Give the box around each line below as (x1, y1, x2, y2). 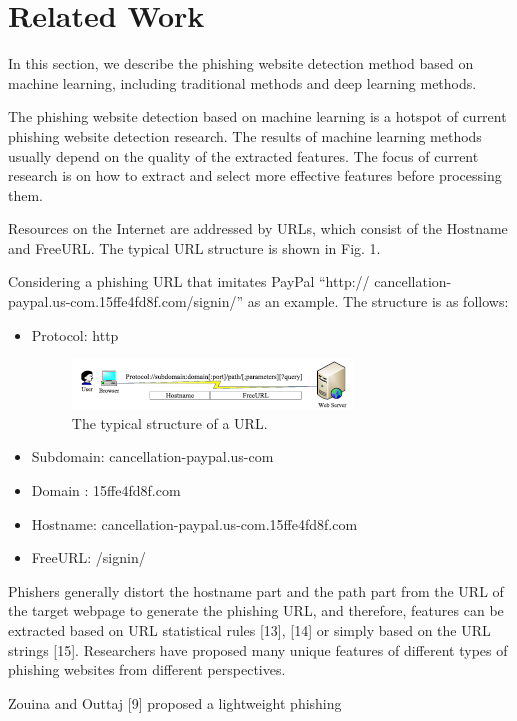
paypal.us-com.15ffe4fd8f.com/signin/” (8, 291, 244, 312)
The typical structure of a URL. (71, 412, 268, 433)
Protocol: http (31, 324, 119, 345)
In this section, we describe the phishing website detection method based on (8, 53, 474, 74)
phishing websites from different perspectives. (8, 659, 286, 680)
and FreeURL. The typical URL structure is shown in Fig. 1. (8, 237, 381, 258)
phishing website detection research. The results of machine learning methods (8, 125, 482, 146)
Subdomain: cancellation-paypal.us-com (31, 446, 274, 467)
